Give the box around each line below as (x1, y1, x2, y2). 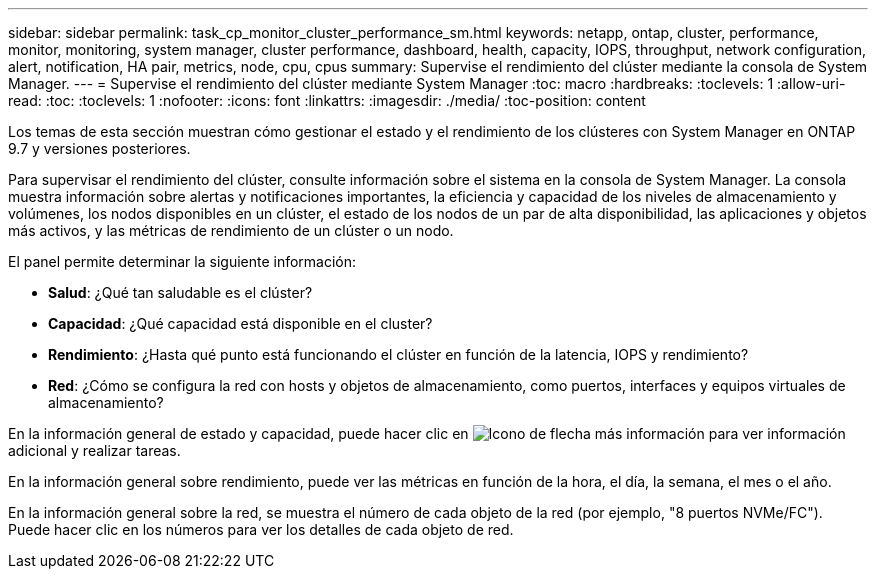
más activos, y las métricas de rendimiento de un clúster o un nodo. (8, 222, 454, 239)
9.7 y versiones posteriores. (8, 140, 191, 157)
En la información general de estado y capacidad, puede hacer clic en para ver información (8, 425, 846, 442)
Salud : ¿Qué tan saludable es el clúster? (48, 284, 313, 301)
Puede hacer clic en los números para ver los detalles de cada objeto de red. (8, 521, 514, 538)
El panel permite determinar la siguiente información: (8, 253, 357, 270)
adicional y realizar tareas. (8, 442, 181, 459)
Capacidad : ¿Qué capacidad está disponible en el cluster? (48, 315, 433, 332)
